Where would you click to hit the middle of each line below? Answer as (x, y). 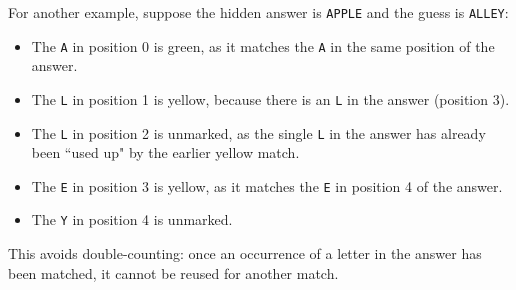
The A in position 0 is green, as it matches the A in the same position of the (263, 45)
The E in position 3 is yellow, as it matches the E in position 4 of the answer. (267, 185)
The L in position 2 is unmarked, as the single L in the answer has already (258, 132)
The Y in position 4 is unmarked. (132, 219)
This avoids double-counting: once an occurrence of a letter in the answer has (245, 253)
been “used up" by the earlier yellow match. (165, 152)
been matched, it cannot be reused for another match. (173, 272)
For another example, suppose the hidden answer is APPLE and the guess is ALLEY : (258, 12)
